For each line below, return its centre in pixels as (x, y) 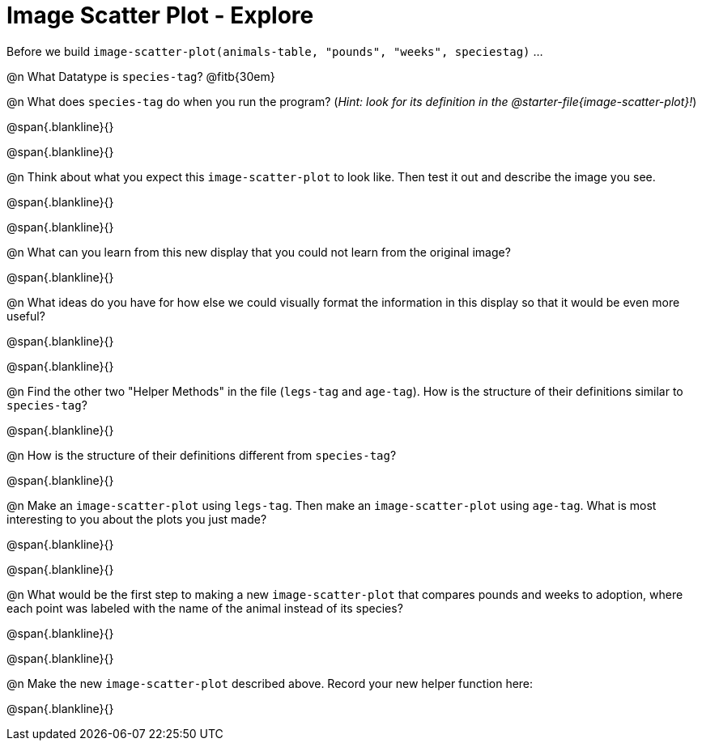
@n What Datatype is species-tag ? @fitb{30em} (141, 76)
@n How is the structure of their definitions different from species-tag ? (202, 455)
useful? (26, 316)
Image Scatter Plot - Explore (160, 15)
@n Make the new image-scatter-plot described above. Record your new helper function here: (270, 683)
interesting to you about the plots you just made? (137, 519)
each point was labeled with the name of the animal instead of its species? (205, 608)
